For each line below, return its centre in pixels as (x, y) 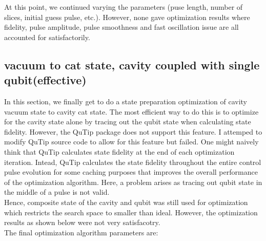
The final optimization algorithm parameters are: (81, 232)
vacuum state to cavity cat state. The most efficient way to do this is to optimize (131, 111)
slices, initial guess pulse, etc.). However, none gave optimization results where (127, 17)
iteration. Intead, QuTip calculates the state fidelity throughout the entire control (133, 162)
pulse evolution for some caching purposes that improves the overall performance (131, 172)
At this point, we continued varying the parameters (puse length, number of (124, 7)
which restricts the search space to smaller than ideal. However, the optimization (131, 212)
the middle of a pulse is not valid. (57, 192)
